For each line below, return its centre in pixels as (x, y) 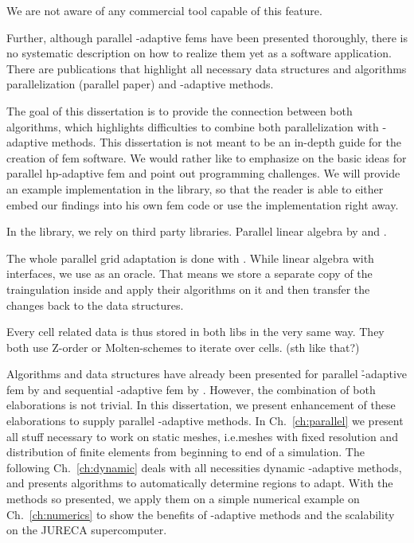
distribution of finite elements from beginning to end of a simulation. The (186, 452)
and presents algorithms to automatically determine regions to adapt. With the (200, 483)
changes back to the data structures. (95, 305)
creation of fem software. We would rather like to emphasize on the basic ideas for (207, 157)
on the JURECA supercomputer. (87, 530)
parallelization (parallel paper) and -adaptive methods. (140, 84)
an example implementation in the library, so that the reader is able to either (195, 188)
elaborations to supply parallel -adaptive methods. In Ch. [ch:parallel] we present (205, 421)
